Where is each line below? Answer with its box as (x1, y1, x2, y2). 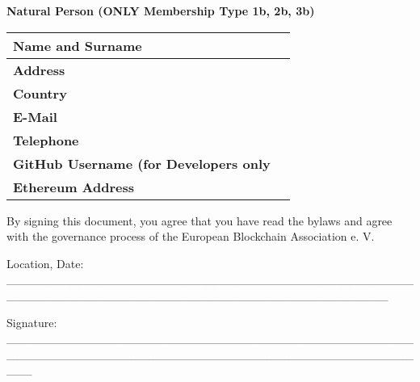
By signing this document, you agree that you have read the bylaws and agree (6, 212, 393, 229)
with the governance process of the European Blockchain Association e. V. (6, 228, 375, 245)
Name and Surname (13, 36, 142, 55)
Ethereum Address (13, 177, 134, 196)
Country (13, 83, 67, 103)
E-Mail (13, 107, 57, 126)
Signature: (6, 313, 57, 330)
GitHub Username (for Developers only (13, 153, 271, 173)
